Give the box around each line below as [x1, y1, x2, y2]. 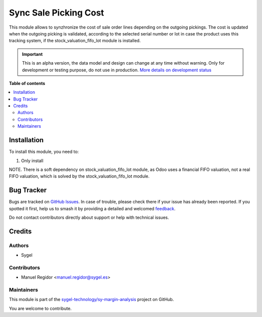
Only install [21, 158, 44, 164]
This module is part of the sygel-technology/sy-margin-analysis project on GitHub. [9, 297, 174, 302]
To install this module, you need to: [9, 149, 79, 155]
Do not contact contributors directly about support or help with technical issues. [9, 215, 169, 220]
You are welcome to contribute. [9, 305, 72, 311]
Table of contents [9, 80, 46, 86]
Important [22, 51, 43, 57]
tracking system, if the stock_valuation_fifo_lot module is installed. [9, 38, 141, 44]
